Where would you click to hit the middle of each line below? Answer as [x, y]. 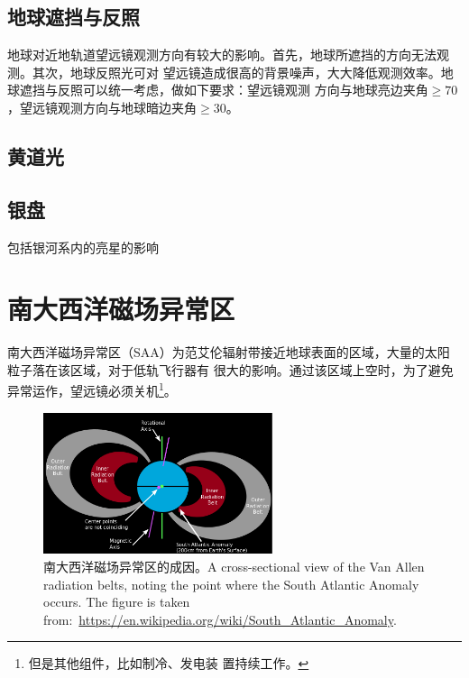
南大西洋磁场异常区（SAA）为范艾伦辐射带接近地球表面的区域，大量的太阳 [229, 352]
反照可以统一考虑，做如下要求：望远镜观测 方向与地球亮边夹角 [243, 90]
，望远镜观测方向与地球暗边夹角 [102, 107]
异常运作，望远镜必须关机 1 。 [92, 389]
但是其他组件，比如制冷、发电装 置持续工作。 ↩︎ [169, 663]
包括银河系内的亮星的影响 [83, 247]
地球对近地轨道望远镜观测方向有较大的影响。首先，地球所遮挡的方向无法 [222, 55]
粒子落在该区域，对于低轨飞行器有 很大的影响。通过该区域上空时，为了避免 [230, 369]
